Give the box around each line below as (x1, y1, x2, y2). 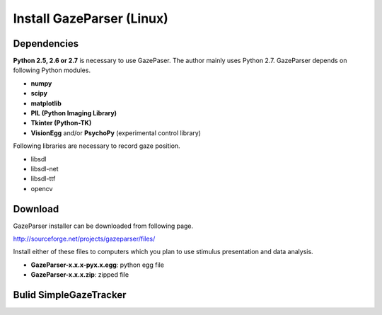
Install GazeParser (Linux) (13, 11, 169, 26)
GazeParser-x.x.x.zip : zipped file (30, 270, 129, 279)
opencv (30, 184, 53, 193)
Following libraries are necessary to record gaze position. (13, 142, 180, 150)
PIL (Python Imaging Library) (30, 109, 117, 118)
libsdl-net (30, 164, 59, 173)
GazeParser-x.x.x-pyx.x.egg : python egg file (30, 260, 164, 269)
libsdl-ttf (30, 174, 56, 183)
